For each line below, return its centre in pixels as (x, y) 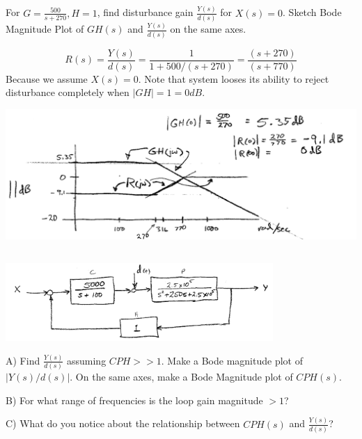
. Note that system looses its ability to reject (234, 78)
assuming (86, 360)
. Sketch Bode (312, 12)
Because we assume (47, 78)
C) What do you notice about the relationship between (123, 423)
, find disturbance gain (145, 12)
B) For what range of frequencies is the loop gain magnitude (134, 400)
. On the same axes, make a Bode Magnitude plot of (181, 377)
